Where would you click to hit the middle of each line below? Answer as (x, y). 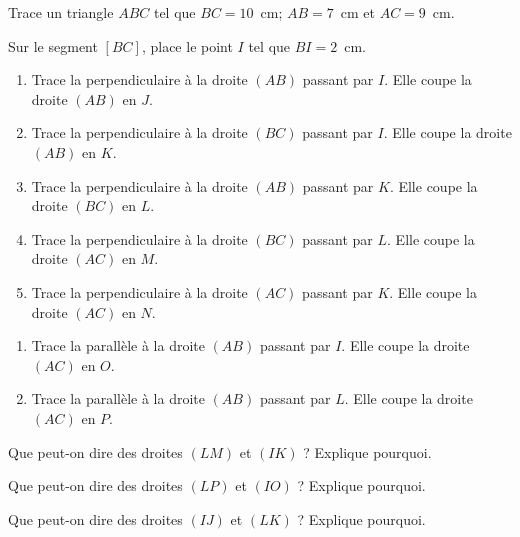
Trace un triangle (61, 12)
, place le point (187, 45)
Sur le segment (53, 45)
